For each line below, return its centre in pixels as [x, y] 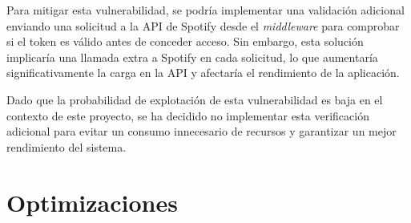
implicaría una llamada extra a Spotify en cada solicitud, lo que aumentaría [192, 57]
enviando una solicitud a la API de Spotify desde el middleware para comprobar [203, 25]
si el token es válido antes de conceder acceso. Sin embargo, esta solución [185, 41]
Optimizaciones [92, 202]
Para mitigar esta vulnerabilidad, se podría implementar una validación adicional [205, 10]
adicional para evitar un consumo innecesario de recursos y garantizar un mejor [201, 131]
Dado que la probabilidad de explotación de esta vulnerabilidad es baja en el [195, 99]
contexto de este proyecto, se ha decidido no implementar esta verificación [188, 115]
